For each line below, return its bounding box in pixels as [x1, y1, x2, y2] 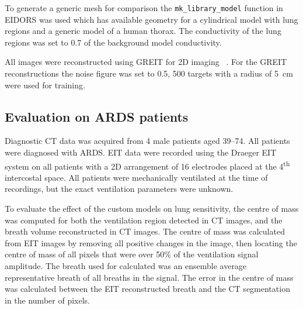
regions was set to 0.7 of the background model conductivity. [5, 36, 222, 48]
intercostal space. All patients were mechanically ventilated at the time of [5, 171, 268, 183]
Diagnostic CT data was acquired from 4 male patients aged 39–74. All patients [5, 135, 290, 147]
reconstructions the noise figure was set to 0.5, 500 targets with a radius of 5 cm [5, 67, 293, 80]
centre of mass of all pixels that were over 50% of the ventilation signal [5, 248, 259, 260]
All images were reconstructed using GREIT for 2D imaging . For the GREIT [5, 56, 287, 68]
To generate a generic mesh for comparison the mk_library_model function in [5, 2, 283, 13]
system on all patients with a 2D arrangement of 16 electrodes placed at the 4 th [5, 158, 290, 172]
